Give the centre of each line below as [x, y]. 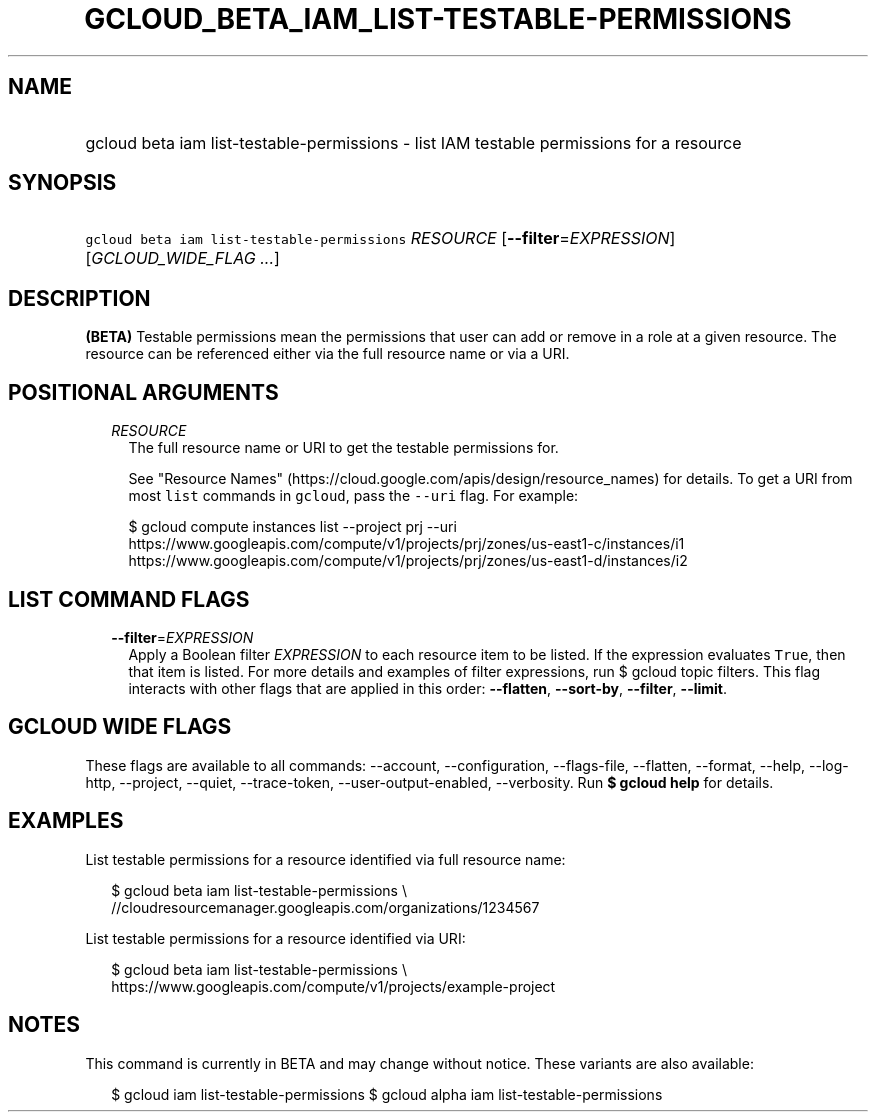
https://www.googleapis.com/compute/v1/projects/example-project [333, 986]
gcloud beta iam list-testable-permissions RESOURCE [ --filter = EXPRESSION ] [380, 238]
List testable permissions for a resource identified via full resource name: [325, 859]
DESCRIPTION [79, 298]
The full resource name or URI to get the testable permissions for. [343, 448]
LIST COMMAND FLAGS [129, 599]
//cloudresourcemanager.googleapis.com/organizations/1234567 [325, 907]
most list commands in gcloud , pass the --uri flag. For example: [353, 496]
